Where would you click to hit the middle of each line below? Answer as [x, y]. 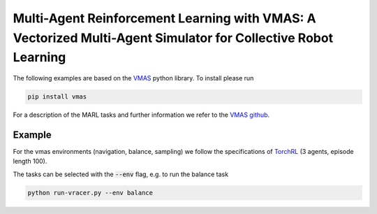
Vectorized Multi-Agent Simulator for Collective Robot [173, 38]
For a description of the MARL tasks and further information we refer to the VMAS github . [141, 115]
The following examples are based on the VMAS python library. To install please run [133, 78]
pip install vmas [57, 97]
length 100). [30, 162]
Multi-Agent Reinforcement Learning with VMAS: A [165, 18]
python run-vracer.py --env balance [90, 193]
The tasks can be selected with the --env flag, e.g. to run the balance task [121, 174]
